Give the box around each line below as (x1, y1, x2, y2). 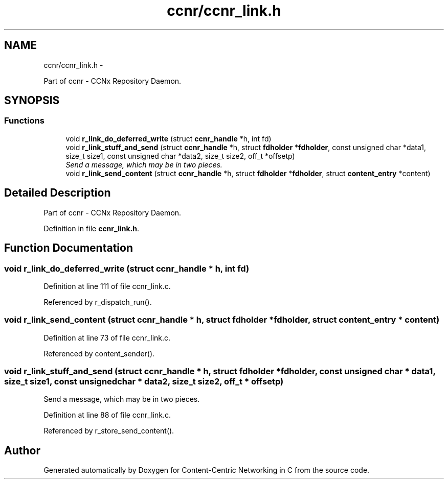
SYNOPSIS (4, 94, 60, 107)
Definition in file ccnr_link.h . (43, 224, 140, 233)
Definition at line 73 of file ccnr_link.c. (43, 333, 171, 342)
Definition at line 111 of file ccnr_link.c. (43, 281, 171, 291)
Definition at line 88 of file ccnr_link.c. (43, 410, 171, 420)
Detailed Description (4, 186, 111, 200)
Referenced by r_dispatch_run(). (43, 297, 152, 306)
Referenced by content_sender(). (43, 349, 155, 358)
